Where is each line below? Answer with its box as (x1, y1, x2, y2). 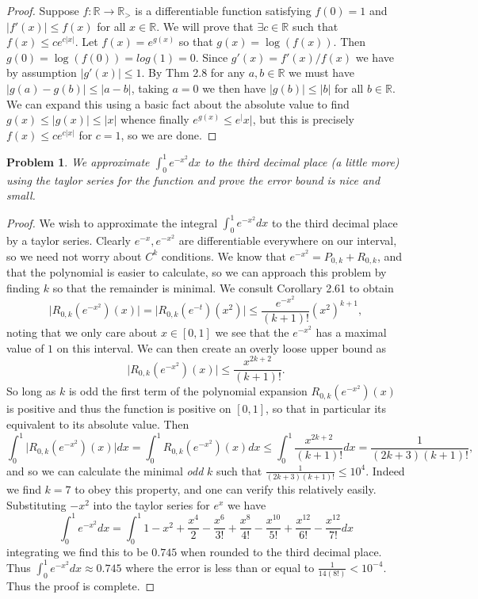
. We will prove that (156, 17, 254, 34)
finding (6, 279, 40, 296)
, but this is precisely (252, 111, 354, 128)
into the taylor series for (93, 496, 210, 513)
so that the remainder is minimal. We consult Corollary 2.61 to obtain (52, 279, 394, 296)
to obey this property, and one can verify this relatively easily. (75, 481, 377, 498)
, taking (131, 79, 169, 96)
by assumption (6, 64, 77, 81)
